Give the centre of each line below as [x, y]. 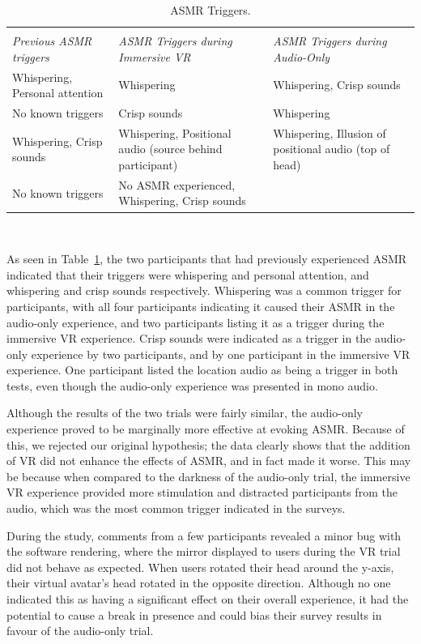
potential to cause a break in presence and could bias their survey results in [194, 614]
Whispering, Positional [175, 132]
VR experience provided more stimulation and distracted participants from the [202, 492]
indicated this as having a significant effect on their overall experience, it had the [208, 599]
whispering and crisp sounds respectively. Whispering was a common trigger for [204, 290]
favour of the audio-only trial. [80, 631]
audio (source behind [170, 149]
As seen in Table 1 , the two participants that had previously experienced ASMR [207, 259]
